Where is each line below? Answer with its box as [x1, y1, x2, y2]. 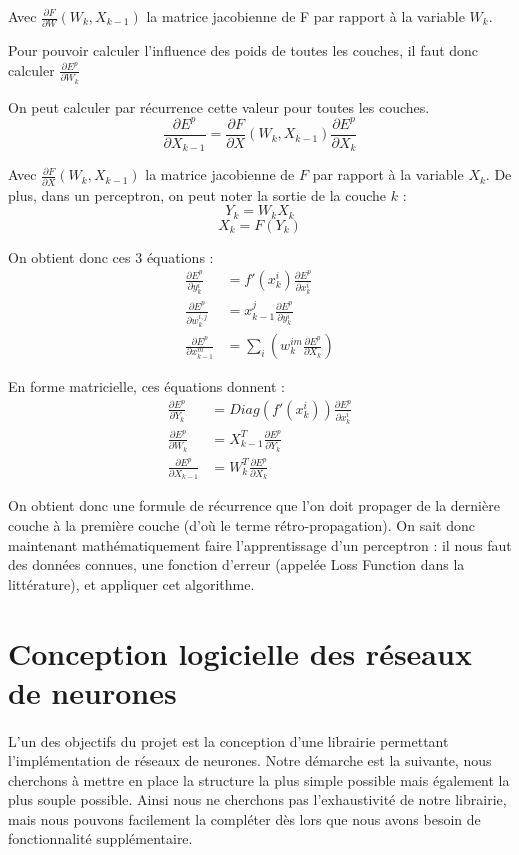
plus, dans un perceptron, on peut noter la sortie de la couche [8, 184, 387, 205]
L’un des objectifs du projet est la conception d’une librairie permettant [8, 730, 449, 751]
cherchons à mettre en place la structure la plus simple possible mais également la [8, 769, 510, 790]
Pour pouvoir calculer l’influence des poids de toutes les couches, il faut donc [8, 40, 479, 61]
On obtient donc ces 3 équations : [8, 246, 214, 267]
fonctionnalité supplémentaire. [8, 828, 193, 849]
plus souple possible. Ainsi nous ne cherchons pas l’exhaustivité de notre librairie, [8, 789, 507, 810]
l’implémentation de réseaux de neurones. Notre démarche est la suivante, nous [8, 750, 492, 771]
